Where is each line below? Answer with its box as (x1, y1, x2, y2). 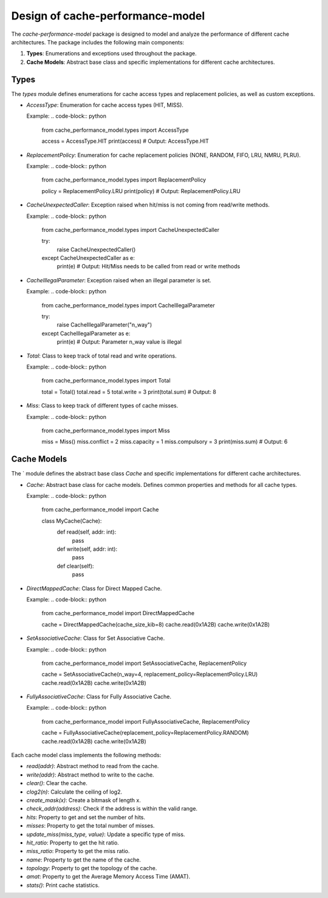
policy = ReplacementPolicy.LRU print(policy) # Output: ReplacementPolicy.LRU (41, 187, 241, 194)
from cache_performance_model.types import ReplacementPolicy (41, 176, 207, 183)
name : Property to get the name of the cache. (26, 856, 141, 863)
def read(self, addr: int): (56, 528, 117, 536)
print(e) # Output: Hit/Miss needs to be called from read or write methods (56, 263, 241, 270)
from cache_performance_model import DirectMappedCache (41, 610, 194, 617)
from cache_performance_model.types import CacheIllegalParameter (41, 301, 215, 309)
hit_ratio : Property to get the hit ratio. (26, 838, 120, 846)
